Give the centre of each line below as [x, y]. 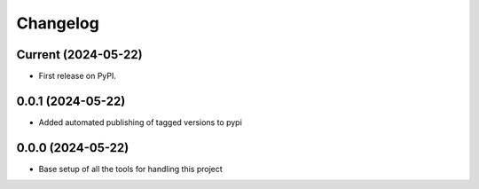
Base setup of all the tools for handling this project [131, 169]
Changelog [58, 23]
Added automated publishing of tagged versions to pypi [141, 122]
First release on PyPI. [78, 76]
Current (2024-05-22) [79, 55]
